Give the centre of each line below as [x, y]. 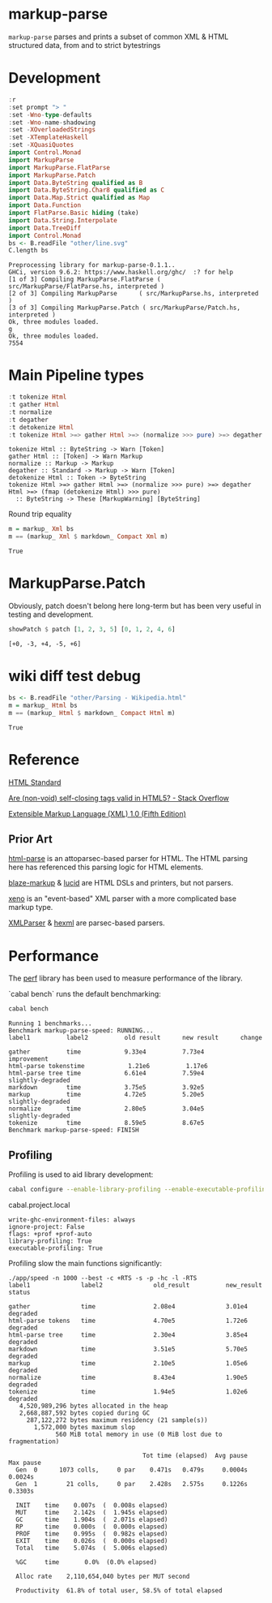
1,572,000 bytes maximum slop [85, 1427]
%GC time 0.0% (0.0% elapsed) [87, 1562]
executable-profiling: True [56, 1248]
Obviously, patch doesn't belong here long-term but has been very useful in [135, 606]
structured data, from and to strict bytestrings [85, 45]
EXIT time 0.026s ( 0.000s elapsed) [92, 1541]
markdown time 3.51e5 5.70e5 [128, 1349]
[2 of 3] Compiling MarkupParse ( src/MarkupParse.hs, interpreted [134, 294]
